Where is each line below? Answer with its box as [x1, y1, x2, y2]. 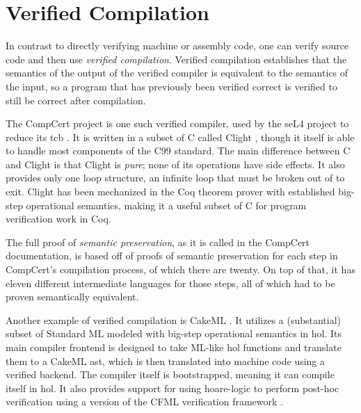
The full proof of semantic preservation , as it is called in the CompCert [6, 234, 310, 249]
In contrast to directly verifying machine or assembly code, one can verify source [6, 38, 349, 53]
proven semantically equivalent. [6, 289, 139, 304]
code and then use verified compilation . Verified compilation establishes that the [6, 51, 347, 66]
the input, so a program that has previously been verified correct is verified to [6, 79, 337, 93]
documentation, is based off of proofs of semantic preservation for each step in [6, 248, 338, 263]
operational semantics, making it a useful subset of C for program [26, 197, 307, 212]
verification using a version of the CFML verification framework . [6, 394, 283, 409]
